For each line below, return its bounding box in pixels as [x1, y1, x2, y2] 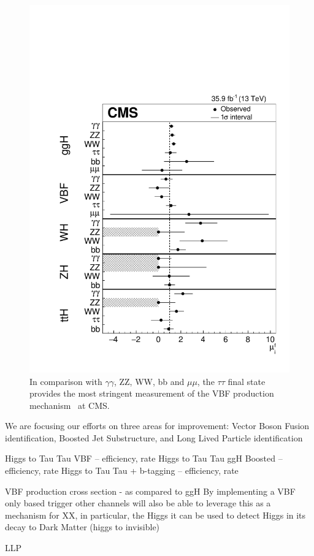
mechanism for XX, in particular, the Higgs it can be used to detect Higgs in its [5, 508, 306, 521]
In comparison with [29, 375, 102, 387]
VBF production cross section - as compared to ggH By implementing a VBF [5, 484, 296, 497]
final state [228, 375, 266, 387]
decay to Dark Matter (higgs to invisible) [5, 520, 160, 533]
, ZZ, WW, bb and [113, 375, 185, 387]
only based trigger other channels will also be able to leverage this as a [5, 497, 271, 509]
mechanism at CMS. [29, 398, 110, 411]
